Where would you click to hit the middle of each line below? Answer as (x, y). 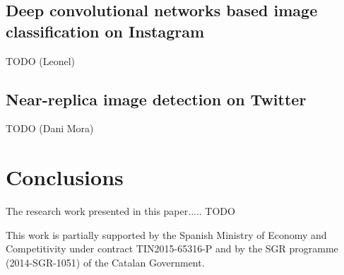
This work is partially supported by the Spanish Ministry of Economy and (166, 234)
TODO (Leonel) (40, 60)
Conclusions (65, 177)
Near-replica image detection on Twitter (156, 99)
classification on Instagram (105, 31)
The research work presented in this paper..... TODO (120, 211)
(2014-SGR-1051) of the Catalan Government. (105, 262)
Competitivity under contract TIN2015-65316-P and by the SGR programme (172, 248)
